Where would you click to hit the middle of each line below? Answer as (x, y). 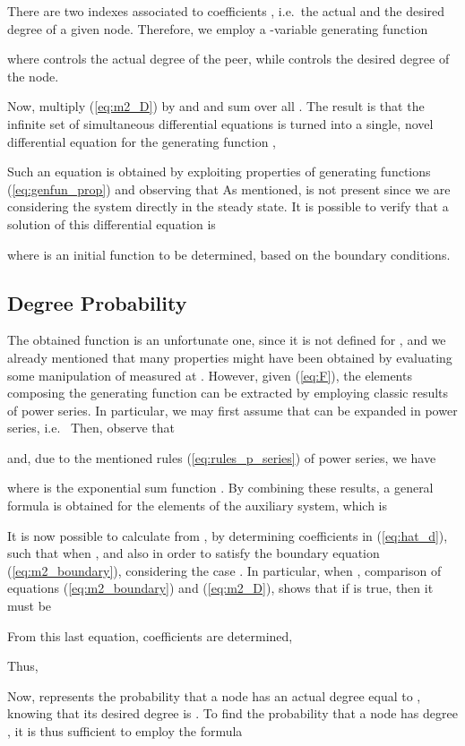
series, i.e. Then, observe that (91, 428)
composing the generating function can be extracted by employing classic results (228, 393)
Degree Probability (97, 302)
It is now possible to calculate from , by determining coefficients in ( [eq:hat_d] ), (228, 535)
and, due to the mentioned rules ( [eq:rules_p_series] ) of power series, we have (222, 457)
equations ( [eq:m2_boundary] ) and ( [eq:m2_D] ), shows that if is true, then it (220, 588)
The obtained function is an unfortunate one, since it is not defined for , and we (227, 340)
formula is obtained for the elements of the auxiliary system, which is (197, 506)
